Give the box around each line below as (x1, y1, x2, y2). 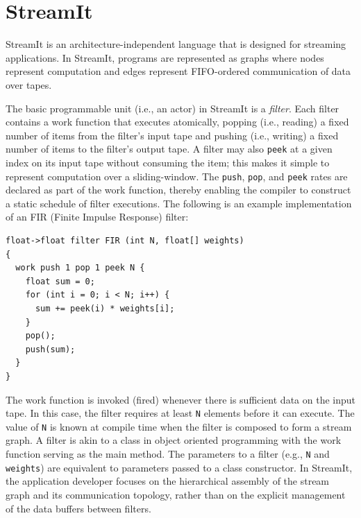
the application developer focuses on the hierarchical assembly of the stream (6, 474, 330, 488)
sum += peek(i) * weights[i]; (35, 303, 175, 313)
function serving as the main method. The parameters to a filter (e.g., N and (6, 447, 330, 460)
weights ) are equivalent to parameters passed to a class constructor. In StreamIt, (6, 460, 353, 474)
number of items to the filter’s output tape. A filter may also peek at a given (6, 141, 333, 156)
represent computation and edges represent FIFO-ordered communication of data (6, 64, 351, 78)
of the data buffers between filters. (6, 501, 151, 515)
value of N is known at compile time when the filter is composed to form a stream (6, 419, 352, 433)
